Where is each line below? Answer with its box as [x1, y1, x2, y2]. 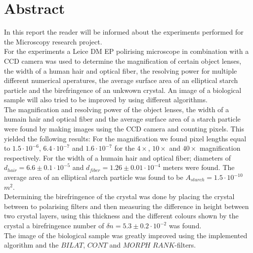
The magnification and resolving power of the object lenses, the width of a [4, 104, 229, 114]
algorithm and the [4, 240, 59, 250]
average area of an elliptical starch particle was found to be [4, 172, 183, 182]
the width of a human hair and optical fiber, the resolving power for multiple [4, 65, 237, 76]
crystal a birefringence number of [4, 220, 104, 230]
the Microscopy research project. [4, 36, 102, 46]
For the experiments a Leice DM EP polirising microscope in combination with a [4, 46, 249, 56]
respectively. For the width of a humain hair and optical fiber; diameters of [4, 152, 231, 163]
